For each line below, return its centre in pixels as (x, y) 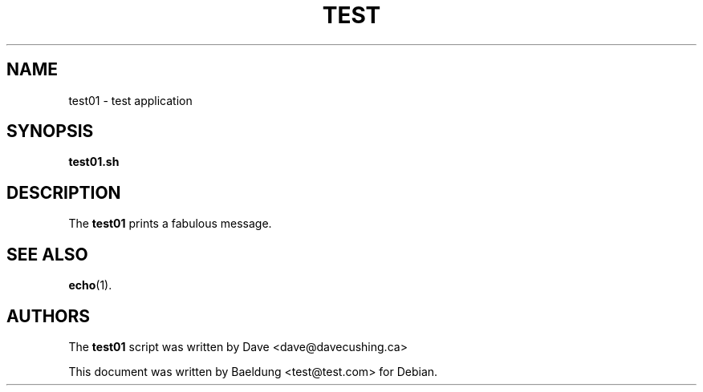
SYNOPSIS (50, 131)
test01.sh (94, 162)
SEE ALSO (47, 254)
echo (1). (90, 285)
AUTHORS (49, 316)
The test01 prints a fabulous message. (170, 224)
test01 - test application (130, 100)
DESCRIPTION (64, 192)
